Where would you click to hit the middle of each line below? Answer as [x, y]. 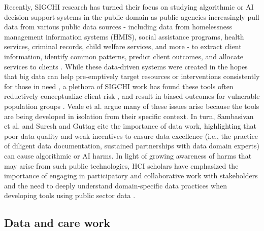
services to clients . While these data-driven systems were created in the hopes [126, 66]
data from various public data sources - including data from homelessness [118, 27]
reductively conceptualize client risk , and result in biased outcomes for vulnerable [132, 96]
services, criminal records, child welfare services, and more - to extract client [123, 46]
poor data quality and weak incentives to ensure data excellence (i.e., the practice [131, 136]
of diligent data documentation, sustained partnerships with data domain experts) [132, 146]
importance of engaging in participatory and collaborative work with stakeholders [131, 176]
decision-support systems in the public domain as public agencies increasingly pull [132, 16]
